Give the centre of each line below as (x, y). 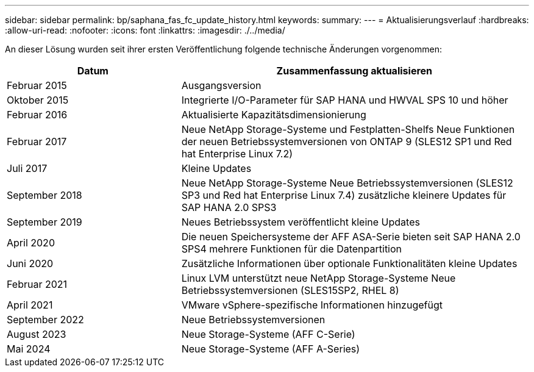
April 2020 (31, 243)
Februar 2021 (37, 284)
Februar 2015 (37, 85)
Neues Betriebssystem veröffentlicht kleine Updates (301, 222)
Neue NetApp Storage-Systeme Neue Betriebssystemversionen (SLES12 (347, 183)
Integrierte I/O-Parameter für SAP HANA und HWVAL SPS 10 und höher (345, 100)
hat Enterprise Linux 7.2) (237, 154)
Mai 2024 (29, 349)
